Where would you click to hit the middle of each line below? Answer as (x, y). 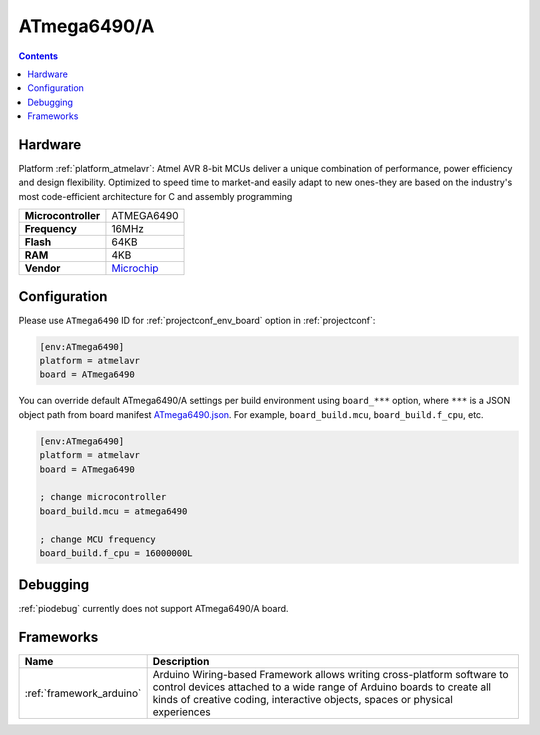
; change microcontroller (103, 497)
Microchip (135, 268)
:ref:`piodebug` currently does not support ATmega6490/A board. (153, 609)
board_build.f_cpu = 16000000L (116, 553)
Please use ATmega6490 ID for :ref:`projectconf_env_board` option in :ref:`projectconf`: (197, 320)
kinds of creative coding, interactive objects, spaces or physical (303, 700)
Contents (38, 56)
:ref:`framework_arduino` (83, 693)
